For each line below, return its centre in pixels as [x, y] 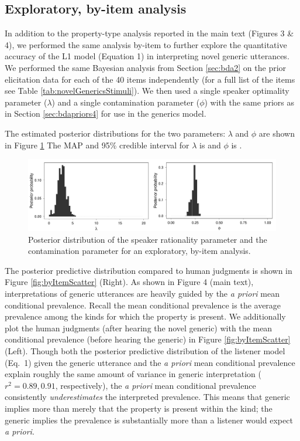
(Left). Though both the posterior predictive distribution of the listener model [145, 351]
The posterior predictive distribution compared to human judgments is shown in [149, 270]
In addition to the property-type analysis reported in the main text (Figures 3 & [149, 33]
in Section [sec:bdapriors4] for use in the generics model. [106, 113]
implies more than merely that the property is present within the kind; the [139, 408]
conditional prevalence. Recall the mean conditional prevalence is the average [143, 305]
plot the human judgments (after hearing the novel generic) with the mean [139, 328]
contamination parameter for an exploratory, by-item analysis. [139, 251]
